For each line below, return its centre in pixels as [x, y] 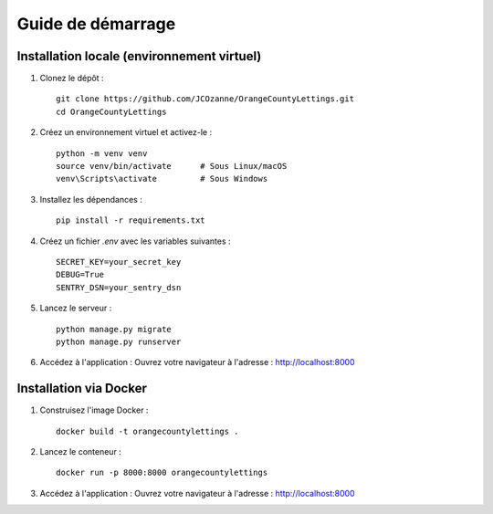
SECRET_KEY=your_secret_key [119, 262]
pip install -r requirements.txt [131, 220]
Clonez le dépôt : [72, 79]
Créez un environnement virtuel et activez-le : [126, 132]
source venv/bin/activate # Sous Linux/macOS [172, 166]
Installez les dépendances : [91, 199]
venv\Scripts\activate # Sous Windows [162, 179]
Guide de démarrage [96, 24]
